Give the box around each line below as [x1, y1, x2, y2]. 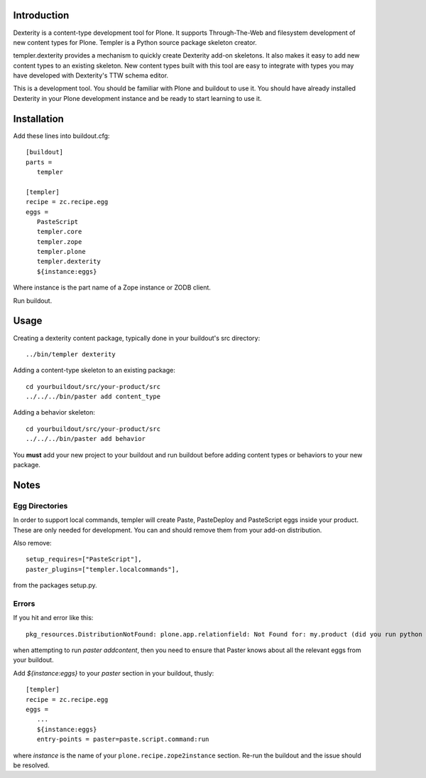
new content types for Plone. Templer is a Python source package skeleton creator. [13, 38, 257, 46]
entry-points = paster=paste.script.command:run [36, 735, 209, 743]
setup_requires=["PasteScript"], [26, 555, 142, 563]
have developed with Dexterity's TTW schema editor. [13, 71, 169, 80]
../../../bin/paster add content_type [26, 393, 161, 401]
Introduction [13, 9, 70, 21]
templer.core [36, 228, 82, 236]
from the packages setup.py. [13, 581, 97, 590]
